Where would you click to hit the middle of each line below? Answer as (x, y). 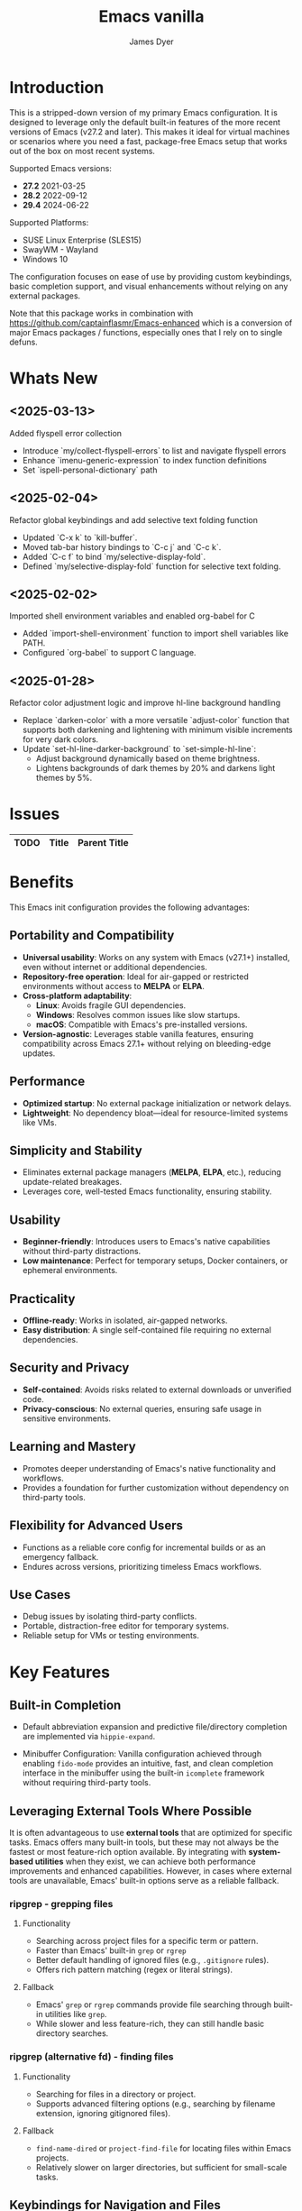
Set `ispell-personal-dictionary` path (90, 470)
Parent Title (103, 843)
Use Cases (40, 1595)
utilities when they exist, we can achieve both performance (145, 1862)
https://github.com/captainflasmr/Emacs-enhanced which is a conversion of (151, 323)
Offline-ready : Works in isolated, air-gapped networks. (125, 1321)
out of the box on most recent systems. (82, 151)
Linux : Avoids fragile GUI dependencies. (111, 1005)
